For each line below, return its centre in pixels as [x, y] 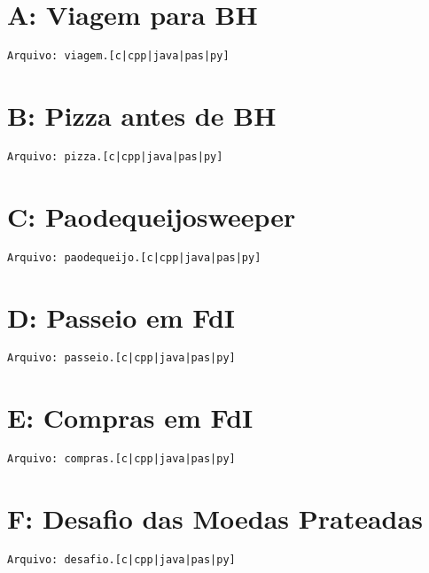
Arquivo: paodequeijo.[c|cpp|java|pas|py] [134, 257]
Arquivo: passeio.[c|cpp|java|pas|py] [121, 358]
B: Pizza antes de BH [142, 115]
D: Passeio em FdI [121, 317]
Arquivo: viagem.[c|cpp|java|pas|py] [118, 56]
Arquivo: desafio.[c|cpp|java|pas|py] [121, 560]
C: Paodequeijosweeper [152, 216]
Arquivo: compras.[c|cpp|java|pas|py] [121, 459]
